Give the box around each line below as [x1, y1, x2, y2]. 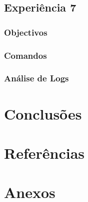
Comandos [4, 49, 47, 61]
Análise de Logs [4, 72, 69, 84]
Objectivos [4, 26, 47, 38]
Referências [4, 142, 85, 163]
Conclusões [4, 103, 82, 124]
